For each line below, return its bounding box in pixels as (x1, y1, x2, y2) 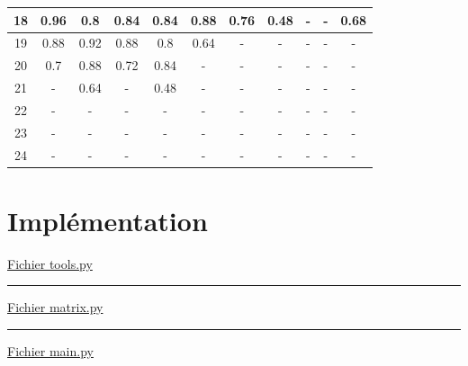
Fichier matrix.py (7, 298, 103, 317)
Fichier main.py (7, 341, 94, 360)
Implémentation (7, 201, 208, 238)
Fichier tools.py (7, 254, 93, 272)
